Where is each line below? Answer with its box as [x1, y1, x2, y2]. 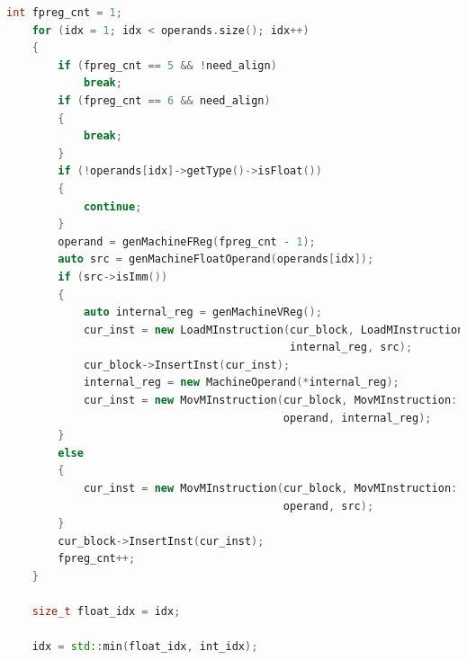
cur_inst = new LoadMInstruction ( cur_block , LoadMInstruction [83, 323, 464, 336]
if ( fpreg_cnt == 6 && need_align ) [58, 94, 271, 107]
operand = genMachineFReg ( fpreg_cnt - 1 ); [58, 235, 316, 248]
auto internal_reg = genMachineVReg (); [83, 306, 322, 319]
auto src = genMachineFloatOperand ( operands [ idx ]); [58, 253, 374, 266]
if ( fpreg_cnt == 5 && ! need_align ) [58, 58, 277, 72]
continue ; [83, 200, 142, 213]
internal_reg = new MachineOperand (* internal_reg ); [83, 376, 400, 389]
